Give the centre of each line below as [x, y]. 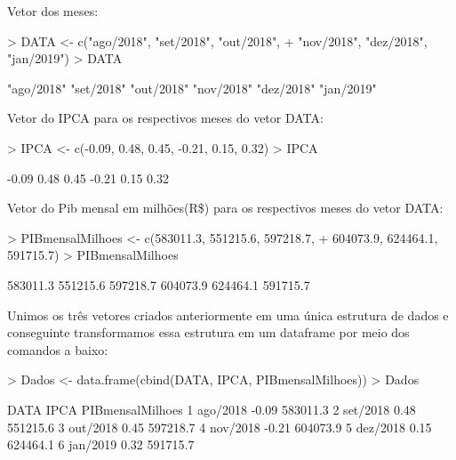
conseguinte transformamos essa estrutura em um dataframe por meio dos [208, 332]
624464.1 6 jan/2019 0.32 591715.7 [101, 444]
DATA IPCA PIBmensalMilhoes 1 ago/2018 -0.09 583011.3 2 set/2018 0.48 [212, 409]
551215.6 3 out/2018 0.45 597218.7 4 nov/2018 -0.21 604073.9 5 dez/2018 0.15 [220, 427]
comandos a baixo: [58, 349]
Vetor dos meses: [53, 11]
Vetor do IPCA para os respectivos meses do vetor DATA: [165, 118]
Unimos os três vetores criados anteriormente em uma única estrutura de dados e [228, 315]
